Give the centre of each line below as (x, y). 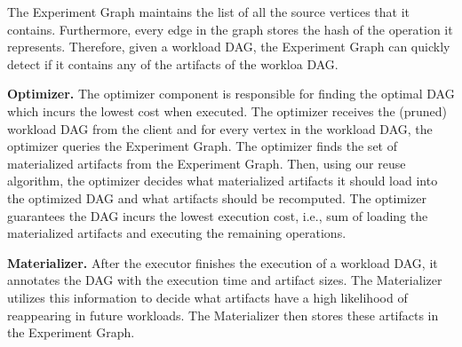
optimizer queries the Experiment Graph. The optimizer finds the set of (202, 146)
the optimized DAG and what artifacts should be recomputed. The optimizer (217, 197)
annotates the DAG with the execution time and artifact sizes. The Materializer (225, 280)
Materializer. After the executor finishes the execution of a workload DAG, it (223, 262)
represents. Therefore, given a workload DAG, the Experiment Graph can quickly (229, 47)
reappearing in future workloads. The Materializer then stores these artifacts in (223, 315)
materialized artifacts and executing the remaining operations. (177, 233)
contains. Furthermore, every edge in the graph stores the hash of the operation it (230, 29)
